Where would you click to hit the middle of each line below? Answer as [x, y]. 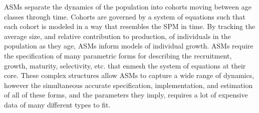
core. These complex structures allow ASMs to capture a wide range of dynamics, [129, 75]
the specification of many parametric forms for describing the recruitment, [118, 55]
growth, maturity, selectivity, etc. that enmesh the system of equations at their [125, 65]
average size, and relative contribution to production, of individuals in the [117, 36]
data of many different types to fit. [57, 104]
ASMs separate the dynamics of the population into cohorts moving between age [128, 6]
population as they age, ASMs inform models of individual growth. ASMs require [129, 46]
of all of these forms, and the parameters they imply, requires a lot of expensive [126, 95]
